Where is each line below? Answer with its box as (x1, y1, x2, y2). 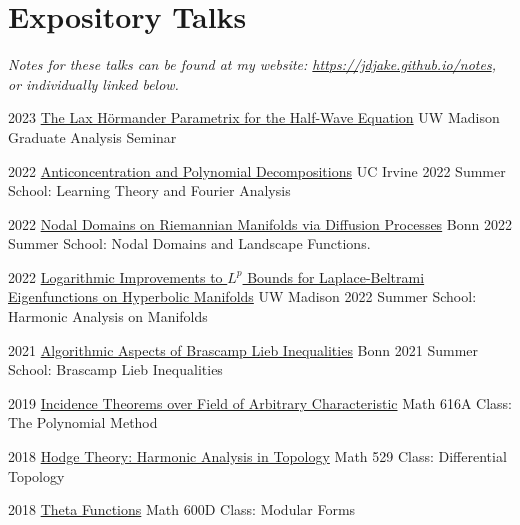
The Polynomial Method (8, 412, 158, 433)
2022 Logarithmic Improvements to (8, 266, 223, 287)
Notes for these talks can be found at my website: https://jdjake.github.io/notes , (8, 54, 496, 75)
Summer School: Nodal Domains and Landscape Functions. (8, 233, 371, 254)
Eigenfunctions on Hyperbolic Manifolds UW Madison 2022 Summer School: (8, 286, 477, 307)
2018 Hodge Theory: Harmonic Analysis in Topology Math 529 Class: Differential (8, 446, 507, 467)
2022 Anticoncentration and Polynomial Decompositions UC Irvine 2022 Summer (8, 160, 506, 181)
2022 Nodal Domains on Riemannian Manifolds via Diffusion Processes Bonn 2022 (8, 213, 512, 234)
